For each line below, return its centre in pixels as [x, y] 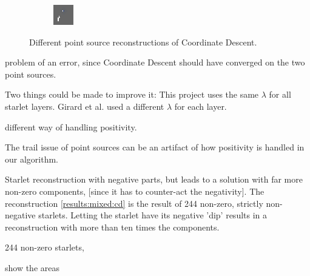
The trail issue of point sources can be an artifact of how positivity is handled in [155, 147]
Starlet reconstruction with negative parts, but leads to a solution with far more [154, 179]
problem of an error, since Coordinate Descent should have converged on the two [155, 62]
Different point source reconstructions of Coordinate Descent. [143, 42]
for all [280, 94]
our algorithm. [32, 159]
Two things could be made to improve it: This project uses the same [132, 94]
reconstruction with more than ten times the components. [112, 227]
